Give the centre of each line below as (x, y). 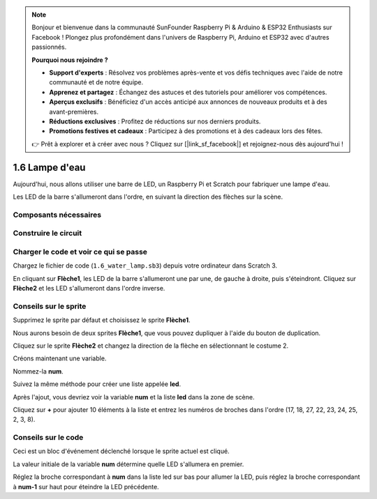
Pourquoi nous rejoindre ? (70, 60)
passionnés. (49, 47)
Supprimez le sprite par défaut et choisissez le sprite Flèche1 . (102, 320)
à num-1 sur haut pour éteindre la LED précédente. (86, 486)
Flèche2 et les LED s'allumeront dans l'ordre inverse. (89, 289)
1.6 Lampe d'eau (49, 167)
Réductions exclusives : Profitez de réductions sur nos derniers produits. (155, 121)
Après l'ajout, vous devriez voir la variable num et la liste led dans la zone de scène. (134, 397)
